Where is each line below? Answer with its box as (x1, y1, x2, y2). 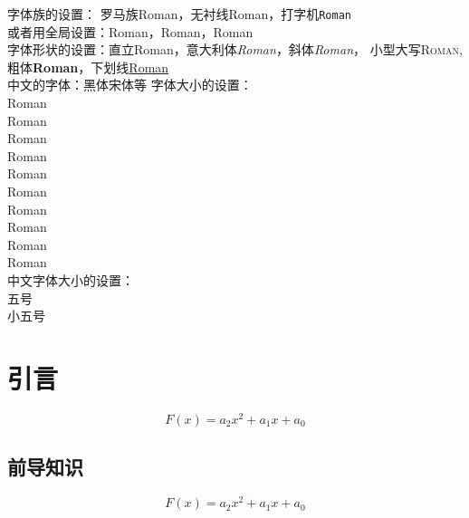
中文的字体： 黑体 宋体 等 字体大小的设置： (7, 75, 253, 94)
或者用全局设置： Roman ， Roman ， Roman (7, 22, 254, 41)
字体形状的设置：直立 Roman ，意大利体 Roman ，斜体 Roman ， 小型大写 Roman (7, 40, 459, 59)
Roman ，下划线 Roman (33, 57, 169, 76)
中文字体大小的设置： (7, 270, 134, 289)
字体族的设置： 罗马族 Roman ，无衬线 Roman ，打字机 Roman (7, 5, 351, 23)
